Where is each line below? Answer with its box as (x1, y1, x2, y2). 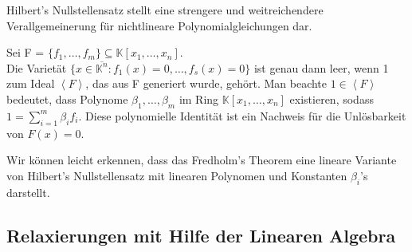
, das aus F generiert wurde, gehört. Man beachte (85, 75, 328, 92)
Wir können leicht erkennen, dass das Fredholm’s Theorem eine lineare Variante (6, 152, 397, 168)
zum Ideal (6, 75, 55, 92)
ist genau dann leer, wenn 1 (253, 59, 389, 76)
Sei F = (6, 44, 45, 61)
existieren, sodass (289, 90, 374, 107)
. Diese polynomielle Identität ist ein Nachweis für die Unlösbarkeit (78, 107, 406, 124)
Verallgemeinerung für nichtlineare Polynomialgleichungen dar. (6, 17, 312, 33)
